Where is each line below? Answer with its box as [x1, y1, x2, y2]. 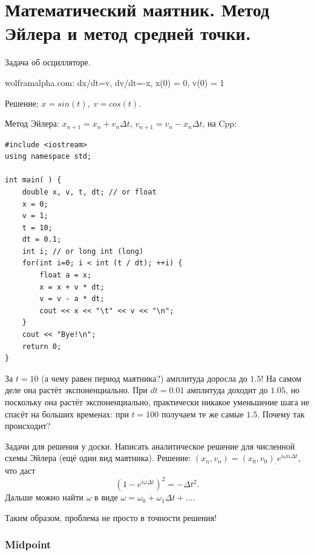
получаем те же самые [161, 407, 244, 420]
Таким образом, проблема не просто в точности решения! [5, 511, 217, 523]
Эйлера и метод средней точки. [5, 21, 251, 45]
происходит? [5, 419, 51, 432]
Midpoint [5, 537, 51, 552]
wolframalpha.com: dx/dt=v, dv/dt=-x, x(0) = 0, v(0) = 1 [5, 76, 224, 88]
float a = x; [39, 271, 92, 280]
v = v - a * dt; [39, 294, 105, 304]
